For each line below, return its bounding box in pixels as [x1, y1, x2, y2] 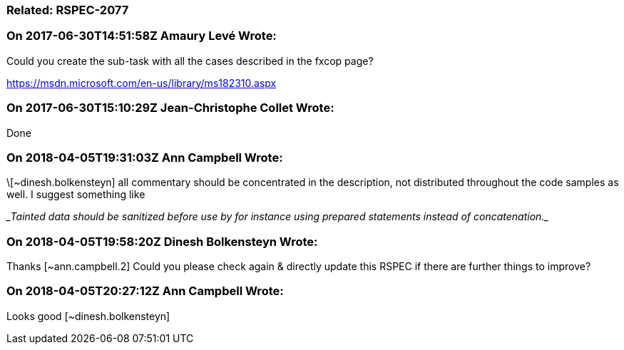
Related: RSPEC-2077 [6, 3, 129, 17]
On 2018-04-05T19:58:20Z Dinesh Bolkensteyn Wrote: [6, 234, 318, 249]
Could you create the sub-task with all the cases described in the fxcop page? [6, 54, 374, 67]
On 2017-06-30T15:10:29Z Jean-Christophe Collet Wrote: [6, 101, 334, 115]
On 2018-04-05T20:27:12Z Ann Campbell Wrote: [6, 284, 284, 299]
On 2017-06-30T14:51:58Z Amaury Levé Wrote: [6, 29, 277, 43]
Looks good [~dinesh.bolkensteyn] [6, 309, 170, 322]
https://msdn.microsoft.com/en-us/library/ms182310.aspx [6, 76, 277, 89]
